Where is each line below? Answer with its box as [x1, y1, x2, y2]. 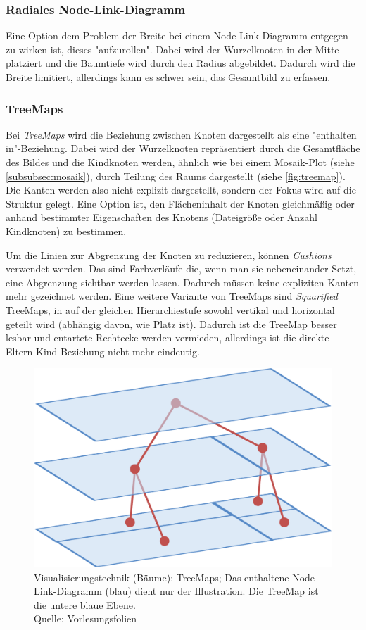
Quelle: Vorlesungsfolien [34, 611, 137, 626]
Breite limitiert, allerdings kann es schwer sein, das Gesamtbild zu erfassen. [6, 70, 331, 84]
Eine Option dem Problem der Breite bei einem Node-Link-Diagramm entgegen [6, 28, 348, 43]
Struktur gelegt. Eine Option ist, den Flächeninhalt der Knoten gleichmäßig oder [6, 196, 355, 210]
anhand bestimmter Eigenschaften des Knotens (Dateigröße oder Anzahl [6, 210, 317, 225]
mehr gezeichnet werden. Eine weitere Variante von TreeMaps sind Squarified [6, 289, 338, 303]
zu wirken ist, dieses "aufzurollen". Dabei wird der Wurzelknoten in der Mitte [6, 42, 339, 56]
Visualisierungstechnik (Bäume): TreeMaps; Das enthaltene [34, 569, 289, 584]
